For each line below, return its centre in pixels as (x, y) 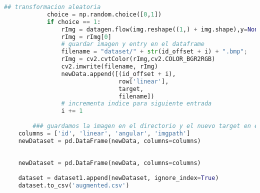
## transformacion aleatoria (52, 7)
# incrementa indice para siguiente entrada (136, 104)
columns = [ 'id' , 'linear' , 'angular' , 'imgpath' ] (104, 133)
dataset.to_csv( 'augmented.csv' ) (74, 185)
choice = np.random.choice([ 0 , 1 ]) (104, 14)
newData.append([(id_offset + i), (118, 74)
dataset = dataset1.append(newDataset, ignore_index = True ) (118, 178)
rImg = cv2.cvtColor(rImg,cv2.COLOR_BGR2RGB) (138, 59)
